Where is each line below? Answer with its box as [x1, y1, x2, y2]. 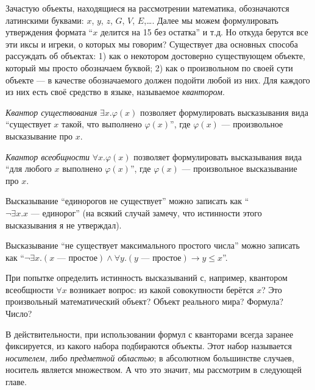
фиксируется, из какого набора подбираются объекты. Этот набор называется [5, 339, 292, 352]
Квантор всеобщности [5, 150, 90, 163]
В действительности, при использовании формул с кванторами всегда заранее [5, 327, 294, 340]
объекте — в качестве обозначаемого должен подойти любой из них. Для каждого [5, 73, 310, 86]
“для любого [5, 162, 52, 175]
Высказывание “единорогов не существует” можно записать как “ [5, 194, 249, 207]
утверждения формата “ [5, 26, 93, 38]
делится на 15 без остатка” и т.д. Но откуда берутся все [100, 26, 308, 38]
